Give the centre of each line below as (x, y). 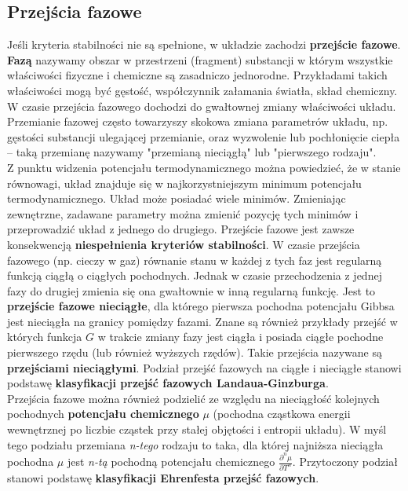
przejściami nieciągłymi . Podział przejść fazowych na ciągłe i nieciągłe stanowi (204, 367)
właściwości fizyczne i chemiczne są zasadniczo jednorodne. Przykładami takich (197, 75)
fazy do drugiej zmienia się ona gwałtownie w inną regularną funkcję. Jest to (191, 290)
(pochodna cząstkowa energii (282, 414)
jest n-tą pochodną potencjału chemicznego (171, 462)
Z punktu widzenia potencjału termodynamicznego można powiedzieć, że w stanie (204, 167)
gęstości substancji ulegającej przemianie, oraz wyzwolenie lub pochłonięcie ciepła (204, 136)
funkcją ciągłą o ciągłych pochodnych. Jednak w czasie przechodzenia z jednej (195, 275)
